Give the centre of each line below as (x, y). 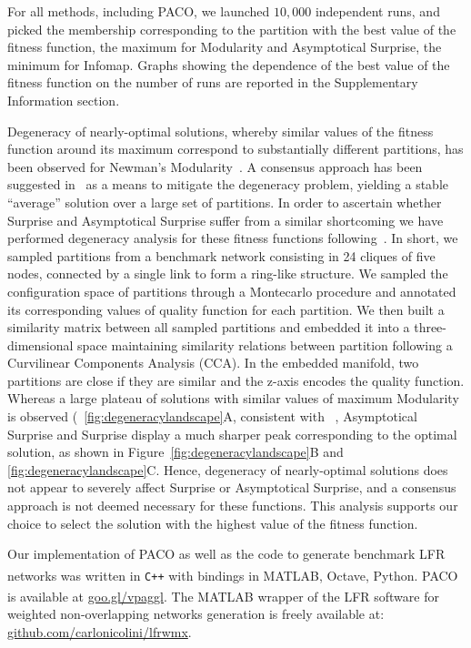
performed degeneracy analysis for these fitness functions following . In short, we (233, 238)
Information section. (64, 100)
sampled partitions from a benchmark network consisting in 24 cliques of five (221, 255)
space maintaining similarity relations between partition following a (265, 344)
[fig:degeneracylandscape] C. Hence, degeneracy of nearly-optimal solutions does (228, 469)
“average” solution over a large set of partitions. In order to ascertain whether (225, 202)
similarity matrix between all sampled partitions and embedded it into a (209, 327)
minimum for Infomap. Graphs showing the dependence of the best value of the (229, 64)
